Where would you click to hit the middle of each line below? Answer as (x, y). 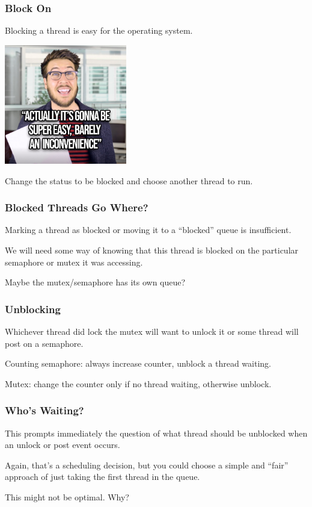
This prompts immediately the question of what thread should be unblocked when (156, 433)
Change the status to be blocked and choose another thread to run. (129, 180)
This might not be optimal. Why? (67, 497)
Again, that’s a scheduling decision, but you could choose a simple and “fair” (147, 465)
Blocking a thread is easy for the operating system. (99, 30)
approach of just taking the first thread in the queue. (102, 477)
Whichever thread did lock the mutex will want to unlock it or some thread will (152, 331)
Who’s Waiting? (44, 410)
